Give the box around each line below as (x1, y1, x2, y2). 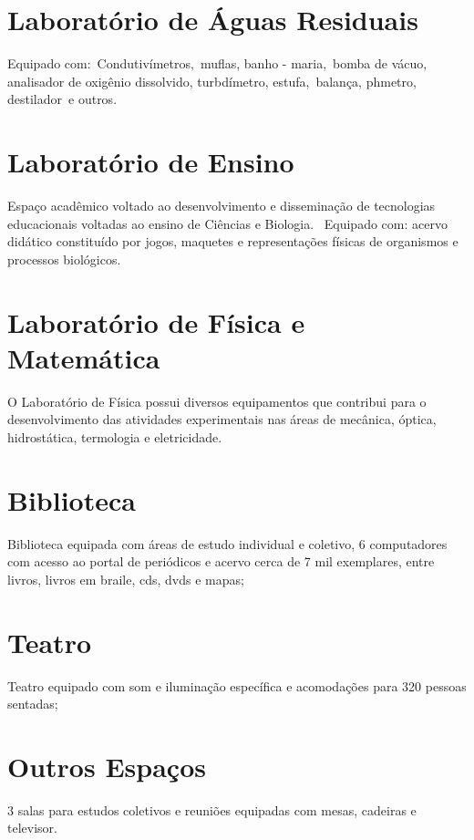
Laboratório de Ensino (7, 143, 294, 181)
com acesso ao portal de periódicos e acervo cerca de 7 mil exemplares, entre (7, 552, 435, 571)
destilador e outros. (7, 89, 118, 109)
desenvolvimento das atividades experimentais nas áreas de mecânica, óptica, (7, 410, 437, 429)
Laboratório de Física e (7, 303, 305, 340)
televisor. (7, 818, 57, 837)
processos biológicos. (7, 249, 121, 268)
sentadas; (7, 694, 58, 713)
